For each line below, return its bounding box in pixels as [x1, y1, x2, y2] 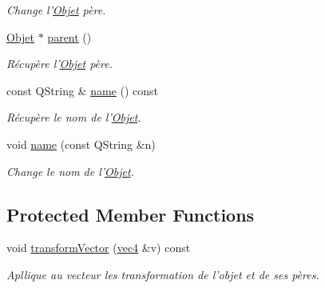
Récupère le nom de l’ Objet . [6, 109, 141, 126]
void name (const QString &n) [6, 135, 156, 152]
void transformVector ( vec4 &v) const [6, 239, 191, 256]
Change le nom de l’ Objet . [6, 162, 134, 179]
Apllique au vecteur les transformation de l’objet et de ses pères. [6, 266, 319, 282]
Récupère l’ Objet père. [6, 55, 113, 72]
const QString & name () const [6, 82, 158, 98]
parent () [47, 28, 92, 45]
